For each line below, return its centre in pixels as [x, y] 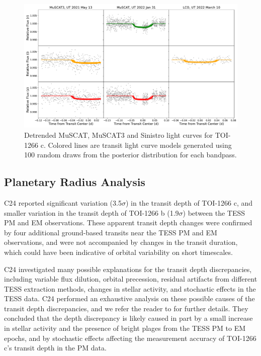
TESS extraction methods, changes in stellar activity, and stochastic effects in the [130, 288]
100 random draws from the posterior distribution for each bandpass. [130, 155]
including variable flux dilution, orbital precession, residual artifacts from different [131, 279]
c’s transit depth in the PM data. [55, 348]
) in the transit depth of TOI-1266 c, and [189, 202]
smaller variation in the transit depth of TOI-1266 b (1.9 [92, 212]
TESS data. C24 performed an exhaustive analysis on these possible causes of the [129, 298]
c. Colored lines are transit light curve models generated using [136, 145]
